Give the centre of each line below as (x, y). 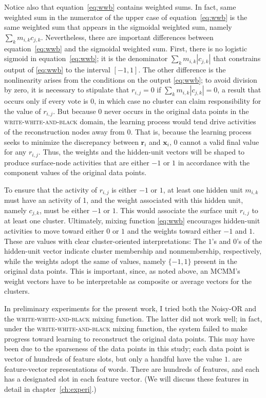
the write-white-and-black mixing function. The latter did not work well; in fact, (133, 318)
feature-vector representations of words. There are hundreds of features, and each (132, 368)
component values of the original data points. (75, 172)
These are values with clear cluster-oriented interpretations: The (105, 241)
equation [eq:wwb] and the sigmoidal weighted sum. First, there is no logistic (126, 48)
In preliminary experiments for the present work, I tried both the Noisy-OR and (130, 308)
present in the (215, 261)
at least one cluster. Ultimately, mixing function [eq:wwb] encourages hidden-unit (132, 221)
